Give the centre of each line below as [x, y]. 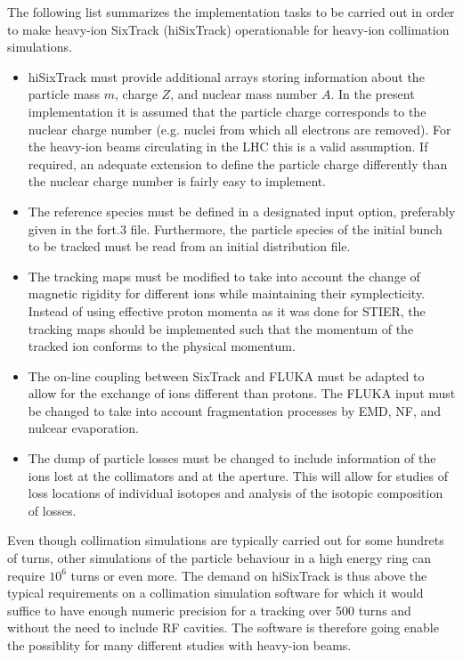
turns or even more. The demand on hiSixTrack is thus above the [249, 575]
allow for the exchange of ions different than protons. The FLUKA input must [242, 393]
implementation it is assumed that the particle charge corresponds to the [227, 111]
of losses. [52, 510]
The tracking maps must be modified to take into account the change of [224, 276]
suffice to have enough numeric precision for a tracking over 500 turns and [209, 610]
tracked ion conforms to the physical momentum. [162, 346]
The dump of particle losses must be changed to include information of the [232, 458]
